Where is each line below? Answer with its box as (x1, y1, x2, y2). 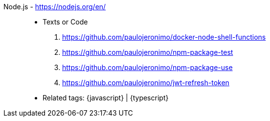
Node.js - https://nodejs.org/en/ (3, 2, 106, 11)
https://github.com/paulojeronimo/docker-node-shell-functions (62, 33, 266, 41)
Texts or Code (43, 18, 88, 26)
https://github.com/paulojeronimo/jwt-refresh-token (62, 78, 229, 87)
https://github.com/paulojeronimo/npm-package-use (62, 63, 233, 72)
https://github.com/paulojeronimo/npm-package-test (62, 48, 233, 56)
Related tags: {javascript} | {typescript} (43, 94, 169, 102)
